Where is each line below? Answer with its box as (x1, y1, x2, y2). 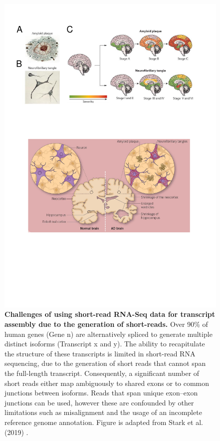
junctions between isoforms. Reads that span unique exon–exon (4, 387, 198, 398)
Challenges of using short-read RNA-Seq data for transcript (4, 309, 216, 319)
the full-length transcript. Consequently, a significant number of (4, 367, 200, 378)
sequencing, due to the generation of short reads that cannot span (4, 358, 206, 368)
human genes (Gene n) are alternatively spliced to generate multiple (4, 328, 213, 339)
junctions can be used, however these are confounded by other (4, 397, 194, 407)
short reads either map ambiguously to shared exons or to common (4, 377, 210, 388)
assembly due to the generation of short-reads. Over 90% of (4, 318, 208, 329)
